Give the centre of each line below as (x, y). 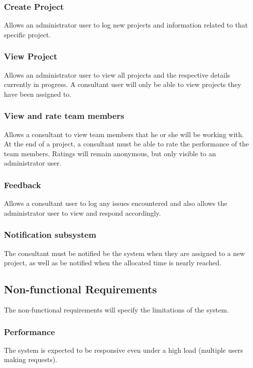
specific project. (28, 34)
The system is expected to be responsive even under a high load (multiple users (124, 350)
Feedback (23, 184)
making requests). (31, 359)
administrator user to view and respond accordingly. (83, 212)
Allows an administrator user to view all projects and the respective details (117, 74)
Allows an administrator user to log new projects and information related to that (126, 25)
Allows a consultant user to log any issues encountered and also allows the (116, 203)
